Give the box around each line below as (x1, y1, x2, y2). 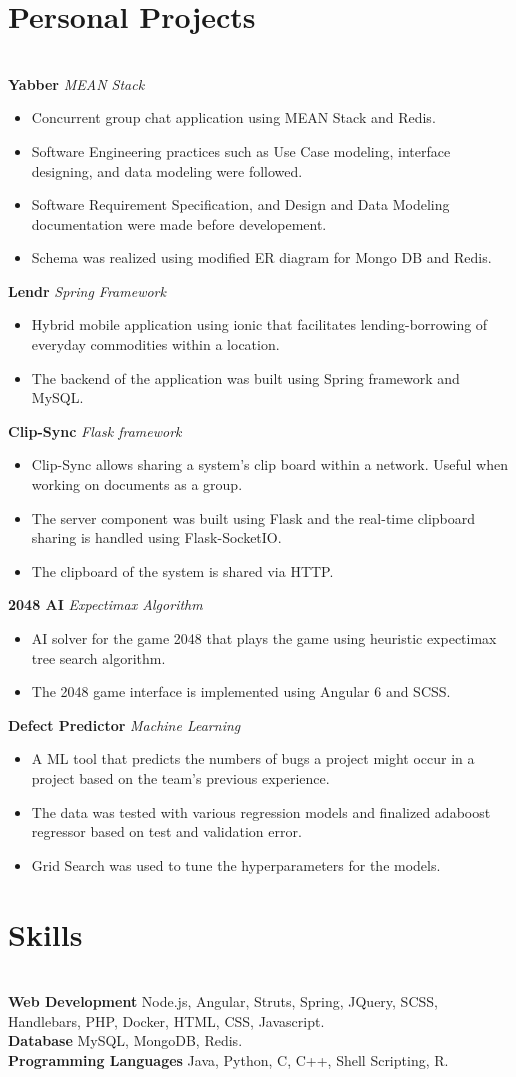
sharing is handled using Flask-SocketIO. (31, 527, 282, 548)
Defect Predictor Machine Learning (8, 714, 241, 735)
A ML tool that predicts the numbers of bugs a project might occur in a (31, 748, 475, 769)
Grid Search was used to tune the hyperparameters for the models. (31, 854, 441, 875)
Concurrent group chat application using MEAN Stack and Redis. (31, 107, 436, 128)
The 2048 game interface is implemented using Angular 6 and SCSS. (31, 681, 451, 702)
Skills (8, 913, 83, 954)
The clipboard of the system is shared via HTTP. (31, 560, 334, 581)
